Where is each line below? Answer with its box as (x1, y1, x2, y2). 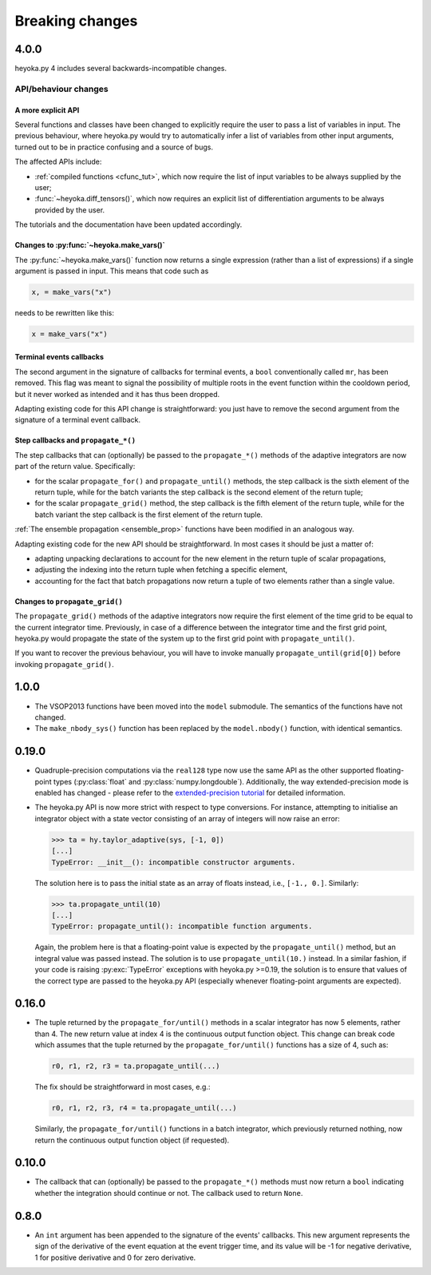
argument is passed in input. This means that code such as (14, 266, 209, 276)
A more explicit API (14, 105, 80, 115)
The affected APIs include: (14, 157, 102, 167)
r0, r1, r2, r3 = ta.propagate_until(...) (51, 1062, 220, 1070)
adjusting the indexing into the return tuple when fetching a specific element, (34, 565, 287, 574)
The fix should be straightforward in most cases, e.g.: (34, 1082, 211, 1092)
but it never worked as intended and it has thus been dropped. (14, 389, 220, 399)
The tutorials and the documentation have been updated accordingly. (14, 220, 243, 229)
